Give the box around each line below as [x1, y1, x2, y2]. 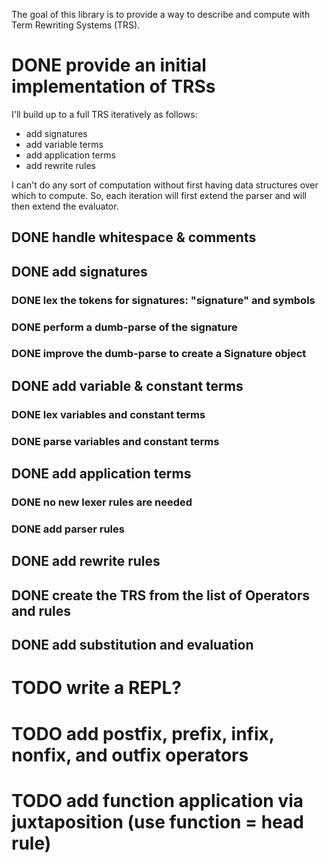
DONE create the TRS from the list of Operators [11, 587, 310, 604]
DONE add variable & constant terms [11, 377, 244, 394]
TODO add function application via [11, 789, 304, 812]
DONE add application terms [11, 465, 192, 483]
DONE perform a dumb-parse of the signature [11, 320, 238, 334]
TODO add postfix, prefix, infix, [11, 722, 275, 745]
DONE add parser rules [11, 522, 125, 536]
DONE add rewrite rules [11, 553, 161, 570]
